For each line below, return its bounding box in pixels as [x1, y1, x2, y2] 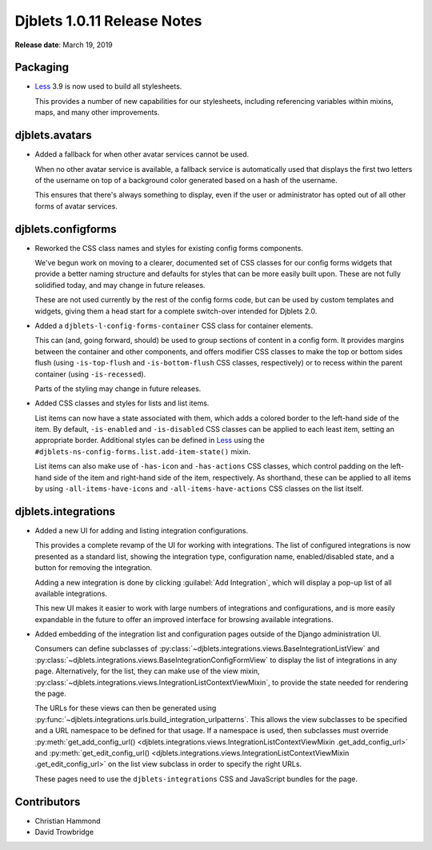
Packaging [14, 61, 70, 74]
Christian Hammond [34, 816, 101, 825]
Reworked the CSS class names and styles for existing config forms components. [34, 243, 304, 253]
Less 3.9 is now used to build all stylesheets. [34, 82, 182, 91]
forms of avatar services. [34, 201, 118, 211]
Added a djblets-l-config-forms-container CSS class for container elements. [34, 321, 314, 330]
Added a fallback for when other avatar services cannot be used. [34, 150, 250, 159]
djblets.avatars [14, 129, 92, 142]
